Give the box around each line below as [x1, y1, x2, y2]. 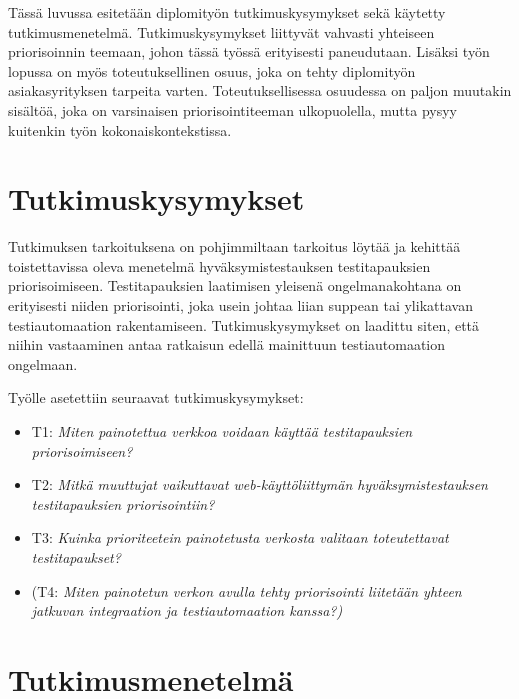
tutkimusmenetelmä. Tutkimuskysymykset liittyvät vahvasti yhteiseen [8, 21, 435, 42]
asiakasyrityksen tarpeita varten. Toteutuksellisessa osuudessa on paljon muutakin [8, 80, 512, 101]
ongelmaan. [8, 353, 78, 374]
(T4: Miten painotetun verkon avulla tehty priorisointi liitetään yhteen [31, 580, 462, 601]
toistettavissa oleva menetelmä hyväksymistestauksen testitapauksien [8, 255, 431, 276]
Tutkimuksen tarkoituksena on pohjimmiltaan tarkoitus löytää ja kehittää [8, 236, 461, 257]
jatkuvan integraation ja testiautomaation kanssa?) [31, 600, 343, 621]
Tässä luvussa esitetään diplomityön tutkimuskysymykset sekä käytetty [8, 2, 446, 22]
